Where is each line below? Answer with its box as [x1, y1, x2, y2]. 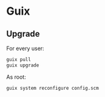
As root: [6, 73, 26, 81]
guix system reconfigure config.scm [6, 85, 99, 91]
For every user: [6, 45, 44, 52]
